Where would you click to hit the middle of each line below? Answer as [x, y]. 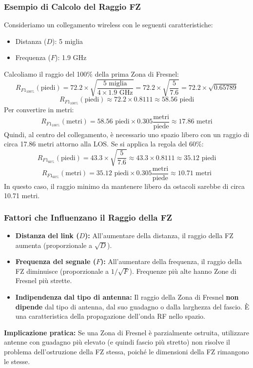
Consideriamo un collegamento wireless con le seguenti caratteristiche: [108, 25]
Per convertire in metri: [39, 110]
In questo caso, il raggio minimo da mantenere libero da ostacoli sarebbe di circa [124, 186]
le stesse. [17, 361]
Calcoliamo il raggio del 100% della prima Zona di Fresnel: [91, 74]
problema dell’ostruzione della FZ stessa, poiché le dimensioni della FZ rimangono [126, 352]
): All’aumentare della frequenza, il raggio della [171, 261]
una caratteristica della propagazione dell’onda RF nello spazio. [110, 316]
